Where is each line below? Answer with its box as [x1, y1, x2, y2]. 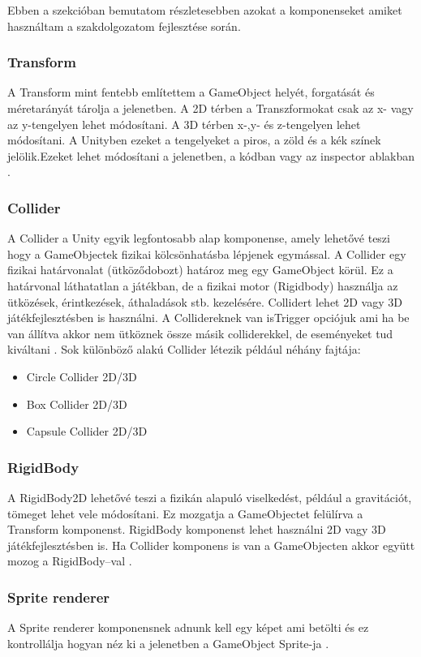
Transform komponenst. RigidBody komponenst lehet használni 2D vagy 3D [7, 521, 386, 538]
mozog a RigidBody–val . [7, 552, 132, 569]
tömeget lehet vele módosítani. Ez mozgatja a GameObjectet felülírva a [7, 505, 363, 522]
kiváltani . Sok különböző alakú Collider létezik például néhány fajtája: [7, 341, 361, 358]
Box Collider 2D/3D [26, 395, 127, 412]
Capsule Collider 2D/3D [26, 423, 148, 440]
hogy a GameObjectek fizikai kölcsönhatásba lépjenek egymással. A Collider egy [7, 245, 406, 262]
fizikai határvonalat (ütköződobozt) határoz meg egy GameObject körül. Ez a [7, 261, 393, 278]
